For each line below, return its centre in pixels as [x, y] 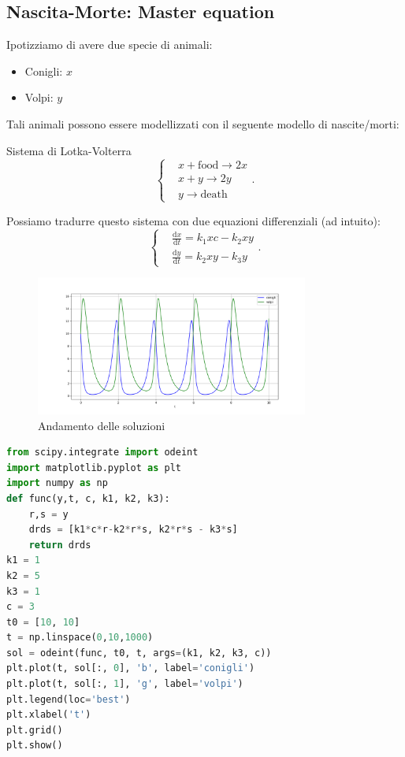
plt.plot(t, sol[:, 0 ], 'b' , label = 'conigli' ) [131, 668]
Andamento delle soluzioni [102, 425]
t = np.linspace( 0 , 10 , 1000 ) [80, 638]
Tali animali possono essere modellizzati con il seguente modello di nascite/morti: [203, 123]
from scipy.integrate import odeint [102, 453]
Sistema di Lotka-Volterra [69, 150]
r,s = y [48, 514]
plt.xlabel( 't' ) [49, 715]
